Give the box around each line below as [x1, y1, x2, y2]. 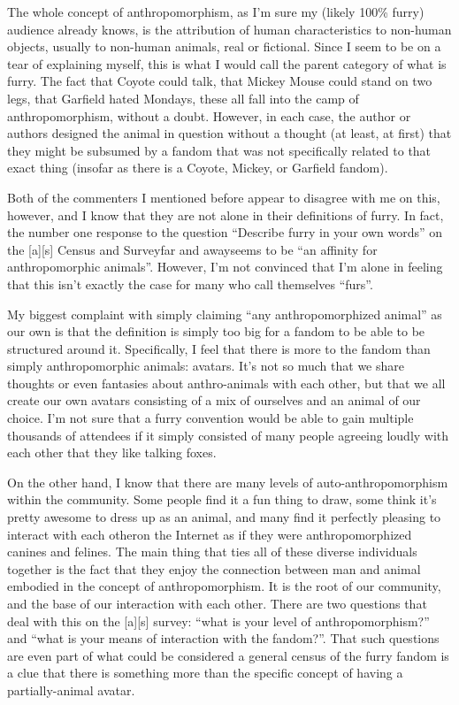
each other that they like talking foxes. [7, 443, 217, 462]
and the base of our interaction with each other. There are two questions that [7, 594, 427, 612]
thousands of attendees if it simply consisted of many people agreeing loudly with [7, 425, 449, 444]
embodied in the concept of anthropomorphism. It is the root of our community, [7, 577, 441, 595]
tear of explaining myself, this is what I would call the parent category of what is [7, 54, 447, 73]
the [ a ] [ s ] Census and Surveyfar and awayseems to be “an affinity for [7, 240, 378, 258]
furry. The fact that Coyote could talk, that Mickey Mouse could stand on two [7, 72, 432, 90]
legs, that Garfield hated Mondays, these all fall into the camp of [7, 88, 359, 107]
